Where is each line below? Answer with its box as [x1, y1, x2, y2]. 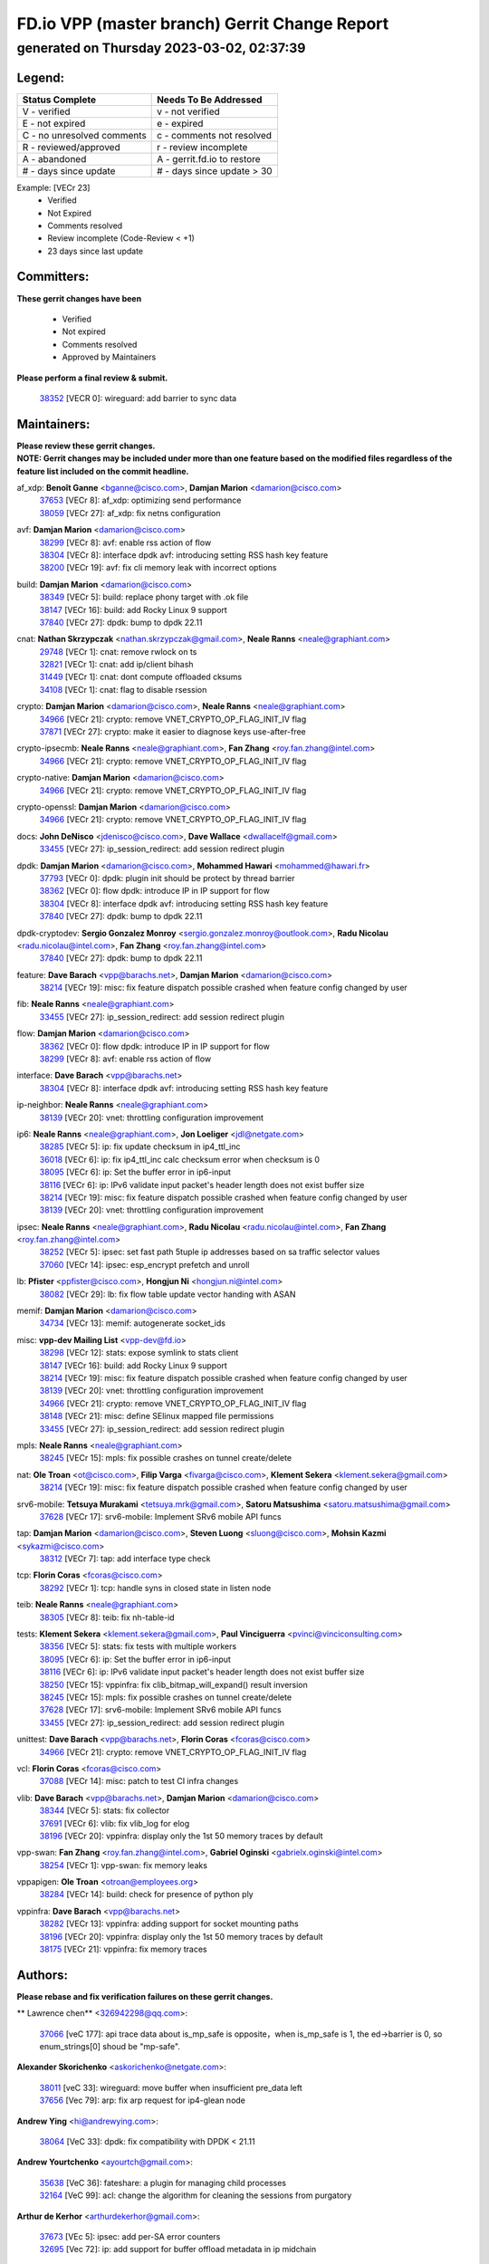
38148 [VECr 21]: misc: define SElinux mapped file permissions [39, 1411, 274, 1422]
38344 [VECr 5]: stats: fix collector [39, 1805, 170, 1816]
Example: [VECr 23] [16, 182, 91, 193]
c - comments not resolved [157, 129, 272, 141]
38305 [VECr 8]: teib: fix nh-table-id [39, 1612, 176, 1623]
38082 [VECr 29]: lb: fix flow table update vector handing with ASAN [39, 1289, 296, 1300]
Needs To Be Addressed [157, 93, 263, 106]
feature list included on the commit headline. [16, 465, 189, 476]
